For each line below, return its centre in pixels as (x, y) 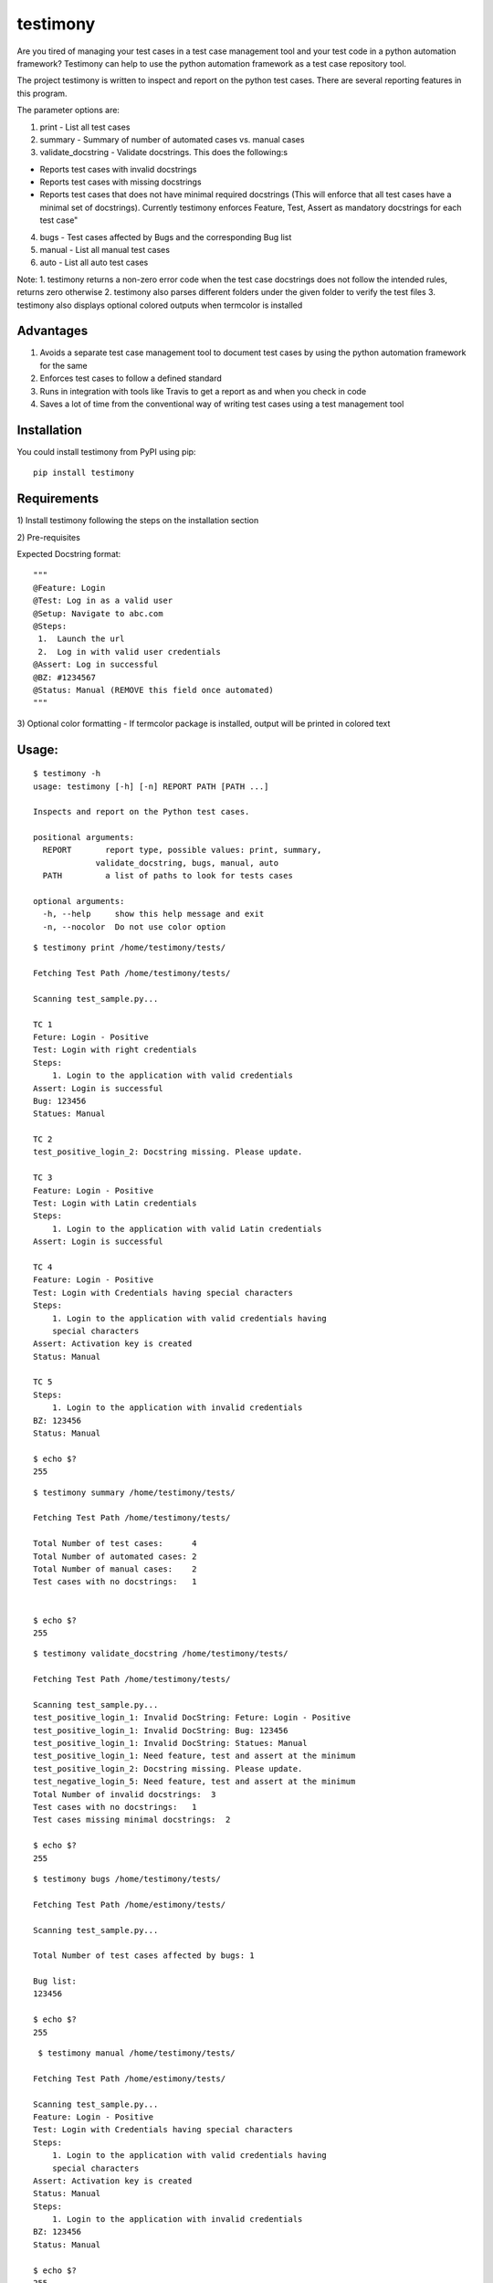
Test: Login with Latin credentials (115, 1204)
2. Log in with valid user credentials (129, 652)
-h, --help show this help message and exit (153, 914)
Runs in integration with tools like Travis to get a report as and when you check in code (203, 391)
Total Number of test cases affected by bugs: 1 (144, 1956)
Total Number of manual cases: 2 (115, 1569)
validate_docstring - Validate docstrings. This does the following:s (163, 153)
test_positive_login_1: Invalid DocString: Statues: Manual (170, 1743)
